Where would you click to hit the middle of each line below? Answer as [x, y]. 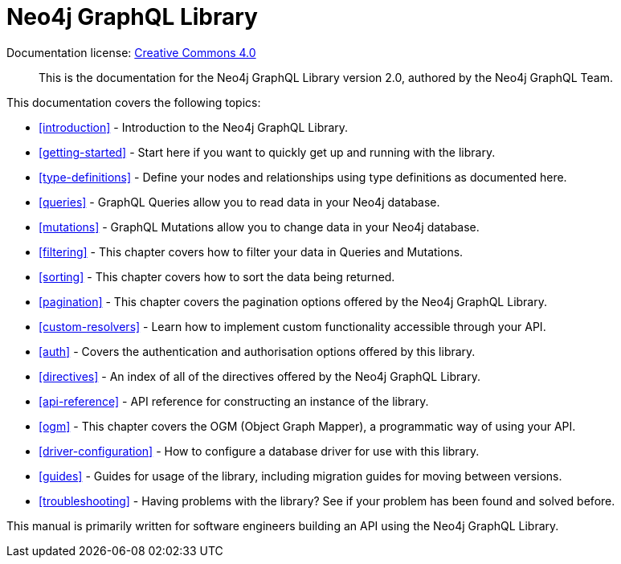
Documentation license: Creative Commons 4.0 [131, 52]
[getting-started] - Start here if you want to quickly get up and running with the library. [267, 152]
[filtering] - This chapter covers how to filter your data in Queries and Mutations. [251, 251]
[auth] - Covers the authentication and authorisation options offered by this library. [257, 351]
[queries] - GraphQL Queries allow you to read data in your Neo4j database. [239, 202]
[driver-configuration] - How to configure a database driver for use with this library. [259, 451]
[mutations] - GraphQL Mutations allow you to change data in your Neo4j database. [259, 227]
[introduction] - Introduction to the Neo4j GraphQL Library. [194, 127]
